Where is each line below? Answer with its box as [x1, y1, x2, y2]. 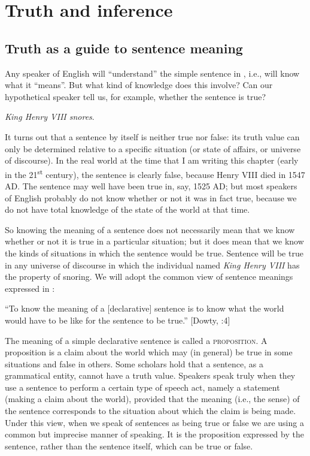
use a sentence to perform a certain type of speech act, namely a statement [5, 380, 280, 393]
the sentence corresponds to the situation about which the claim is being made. [5, 404, 296, 417]
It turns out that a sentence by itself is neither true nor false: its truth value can [5, 130, 300, 143]
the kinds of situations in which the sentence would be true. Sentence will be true [5, 246, 303, 259]
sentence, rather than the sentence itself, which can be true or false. [5, 439, 253, 452]
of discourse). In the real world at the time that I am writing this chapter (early [5, 154, 299, 167]
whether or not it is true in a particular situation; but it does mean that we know [5, 235, 304, 247]
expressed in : [5, 282, 55, 294]
